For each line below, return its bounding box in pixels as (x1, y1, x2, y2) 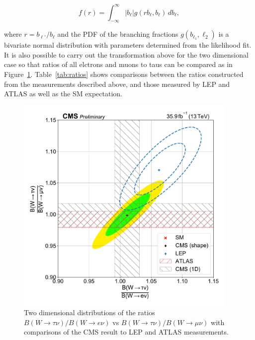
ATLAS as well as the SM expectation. (4, 88, 122, 99)
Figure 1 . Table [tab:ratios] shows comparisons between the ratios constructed (4, 69, 244, 79)
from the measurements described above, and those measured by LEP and (4, 78, 230, 89)
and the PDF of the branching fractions (57, 29, 178, 39)
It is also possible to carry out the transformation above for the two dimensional (4, 49, 249, 60)
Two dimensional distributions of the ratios (24, 307, 155, 318)
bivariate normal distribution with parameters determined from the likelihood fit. (4, 40, 252, 50)
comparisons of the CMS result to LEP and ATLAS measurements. (24, 327, 229, 337)
